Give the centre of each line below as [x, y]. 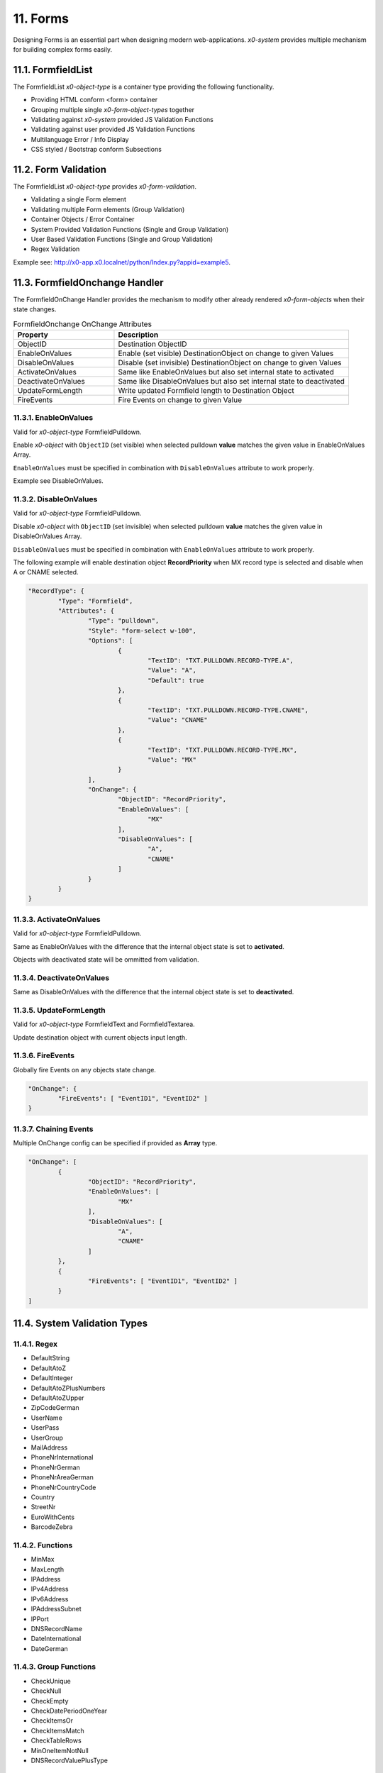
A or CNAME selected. [46, 572]
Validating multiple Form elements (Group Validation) [108, 209]
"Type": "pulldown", [123, 621]
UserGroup [47, 1438]
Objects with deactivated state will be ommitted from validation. [106, 959]
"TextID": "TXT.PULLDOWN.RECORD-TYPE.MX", [223, 750]
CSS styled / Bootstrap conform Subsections [96, 150]
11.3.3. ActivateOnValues [57, 919]
